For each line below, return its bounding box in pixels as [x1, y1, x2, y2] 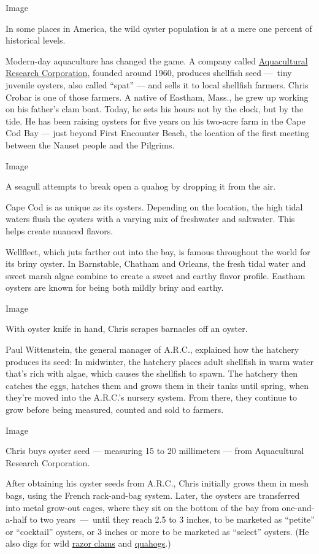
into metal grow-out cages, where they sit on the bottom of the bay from [6, 501, 279, 514]
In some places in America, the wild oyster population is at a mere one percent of [6, 21, 312, 34]
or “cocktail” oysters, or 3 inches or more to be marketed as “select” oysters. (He [6, 525, 309, 537]
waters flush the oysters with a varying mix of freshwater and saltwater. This [6, 212, 295, 225]
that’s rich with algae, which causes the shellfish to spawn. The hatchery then [6, 367, 298, 380]
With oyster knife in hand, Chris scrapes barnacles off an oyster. [6, 322, 248, 335]
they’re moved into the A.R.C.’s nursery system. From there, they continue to [6, 391, 297, 404]
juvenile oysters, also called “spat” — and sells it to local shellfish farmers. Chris [6, 78, 309, 91]
